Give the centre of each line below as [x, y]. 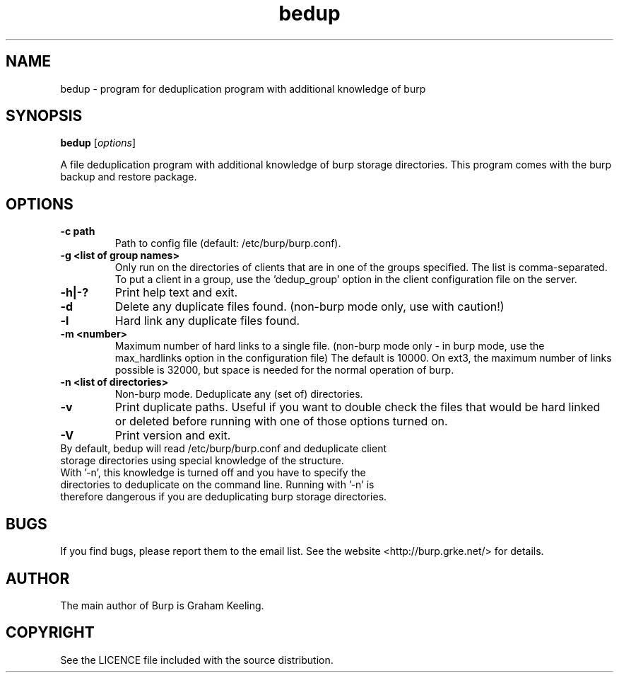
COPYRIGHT [50, 633]
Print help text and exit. [176, 293]
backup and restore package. [129, 177]
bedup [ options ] [98, 143]
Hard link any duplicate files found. [207, 321]
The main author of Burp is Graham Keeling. [162, 605]
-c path [78, 231]
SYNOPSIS [44, 116]
